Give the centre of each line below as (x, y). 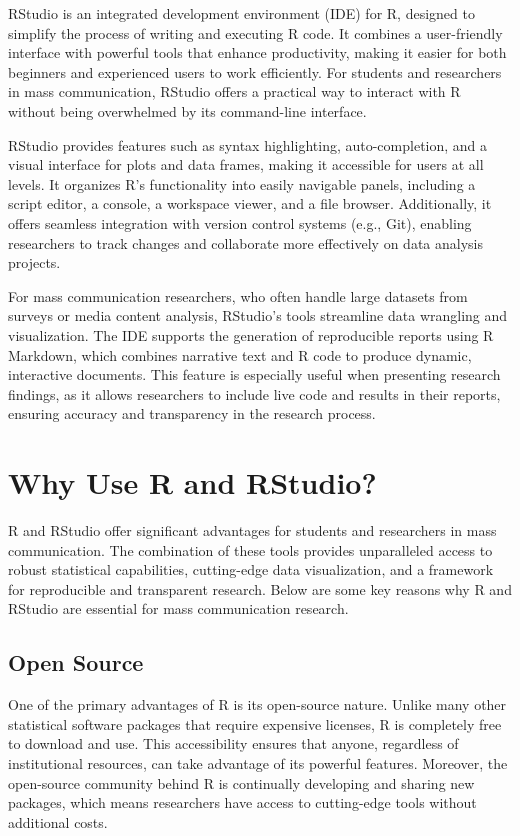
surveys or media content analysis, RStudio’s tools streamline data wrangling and (258, 315)
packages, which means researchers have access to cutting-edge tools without (242, 802)
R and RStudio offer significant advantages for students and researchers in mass (252, 530)
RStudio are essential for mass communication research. (178, 608)
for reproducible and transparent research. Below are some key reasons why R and (260, 588)
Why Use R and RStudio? (192, 482)
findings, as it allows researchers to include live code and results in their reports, (254, 393)
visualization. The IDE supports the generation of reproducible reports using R (251, 334)
